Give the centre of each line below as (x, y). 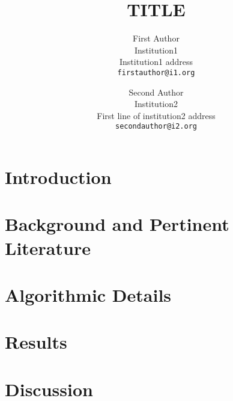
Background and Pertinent (117, 224)
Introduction (58, 177)
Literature (48, 247)
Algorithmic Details (88, 294)
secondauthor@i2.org (156, 127)
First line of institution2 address (156, 115)
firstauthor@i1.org (156, 72)
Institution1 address (156, 62)
